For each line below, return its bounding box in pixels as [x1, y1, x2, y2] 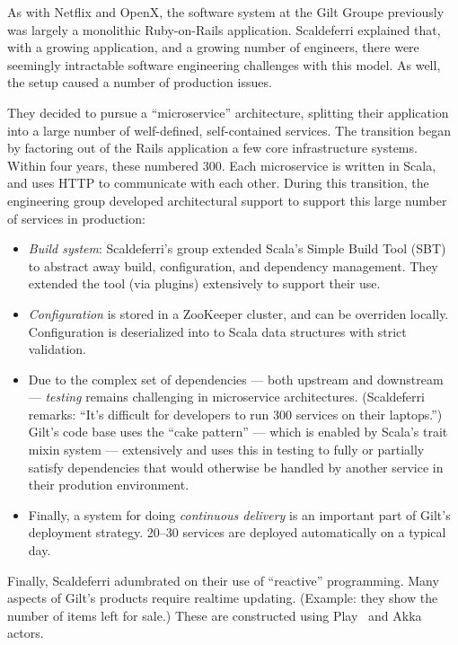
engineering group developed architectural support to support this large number [7, 190, 447, 209]
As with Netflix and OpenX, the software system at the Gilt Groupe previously [7, 3, 445, 21]
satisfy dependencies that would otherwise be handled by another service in [28, 457, 444, 476]
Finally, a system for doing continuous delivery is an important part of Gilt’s [28, 505, 451, 524]
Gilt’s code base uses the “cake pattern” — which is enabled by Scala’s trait [28, 422, 448, 441]
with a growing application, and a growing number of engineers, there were [7, 38, 419, 57]
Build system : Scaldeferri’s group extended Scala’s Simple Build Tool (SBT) [28, 239, 446, 258]
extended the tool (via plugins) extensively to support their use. [28, 274, 381, 293]
